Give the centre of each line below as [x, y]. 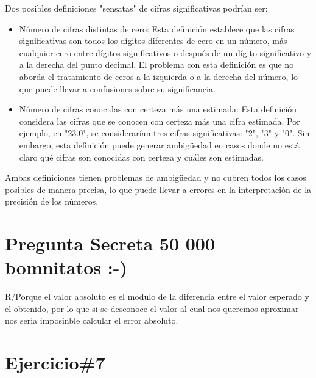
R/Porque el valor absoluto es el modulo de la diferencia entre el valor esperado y [157, 296]
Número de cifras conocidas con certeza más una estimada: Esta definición [158, 109]
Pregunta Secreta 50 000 [110, 243]
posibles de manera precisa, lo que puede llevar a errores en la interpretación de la [158, 189]
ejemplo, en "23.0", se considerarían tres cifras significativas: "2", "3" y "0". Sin [164, 133]
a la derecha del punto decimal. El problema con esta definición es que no [156, 64]
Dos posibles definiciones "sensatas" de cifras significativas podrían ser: [136, 8]
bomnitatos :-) [66, 267]
